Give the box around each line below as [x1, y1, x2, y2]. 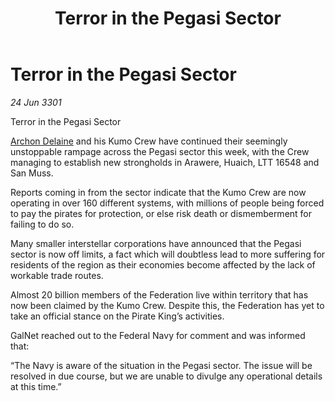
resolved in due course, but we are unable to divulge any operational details [10, 370, 323, 382]
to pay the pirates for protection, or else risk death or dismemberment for [10, 207, 313, 219]
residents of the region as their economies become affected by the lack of [10, 258, 316, 271]
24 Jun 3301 [10, 96, 62, 108]
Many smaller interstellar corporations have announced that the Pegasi [10, 237, 302, 249]
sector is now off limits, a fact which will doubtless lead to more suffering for [10, 248, 326, 260]
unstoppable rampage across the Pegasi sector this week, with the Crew [10, 145, 310, 157]
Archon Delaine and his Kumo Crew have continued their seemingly [10, 135, 288, 147]
